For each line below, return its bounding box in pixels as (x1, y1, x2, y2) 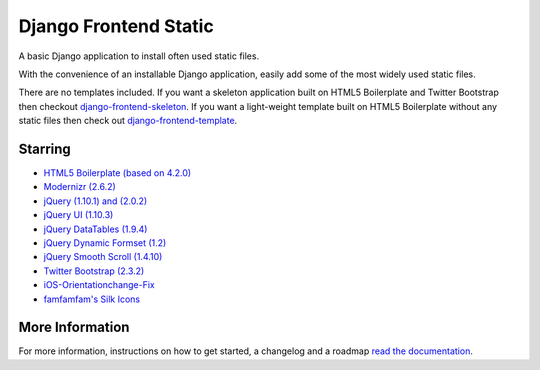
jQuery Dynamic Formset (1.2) (43, 236, 167, 249)
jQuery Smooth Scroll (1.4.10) (43, 251, 163, 263)
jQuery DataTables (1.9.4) (43, 223, 148, 235)
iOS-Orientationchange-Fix (43, 279, 155, 291)
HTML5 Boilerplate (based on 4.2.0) (43, 167, 192, 179)
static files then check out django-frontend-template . (18, 115, 238, 127)
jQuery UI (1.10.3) (43, 209, 114, 221)
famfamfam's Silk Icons (43, 293, 140, 305)
